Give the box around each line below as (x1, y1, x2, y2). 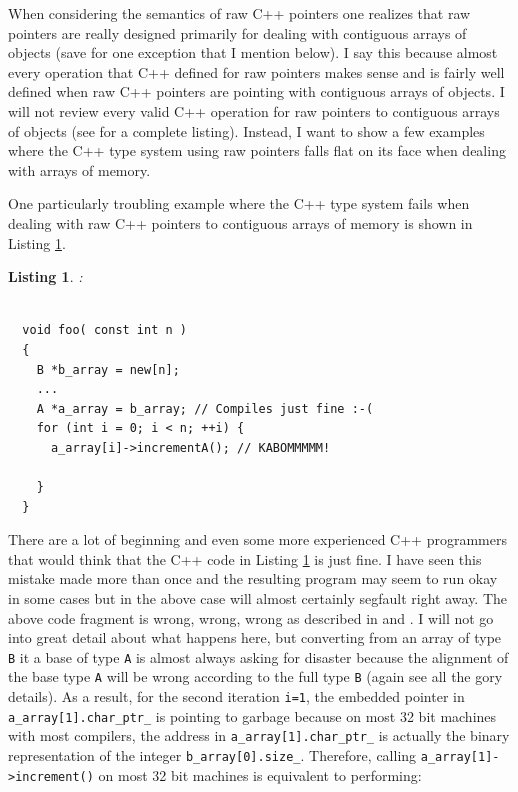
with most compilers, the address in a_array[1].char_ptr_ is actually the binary (8, 725, 510, 746)
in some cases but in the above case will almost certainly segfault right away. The (8, 588, 508, 609)
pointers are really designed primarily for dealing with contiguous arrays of (8, 22, 467, 43)
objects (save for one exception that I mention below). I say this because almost (8, 42, 498, 63)
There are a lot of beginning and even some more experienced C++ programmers (8, 529, 507, 550)
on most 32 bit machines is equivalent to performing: (98, 764, 422, 785)
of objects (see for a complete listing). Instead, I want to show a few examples (8, 120, 485, 141)
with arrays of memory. (8, 159, 151, 180)
